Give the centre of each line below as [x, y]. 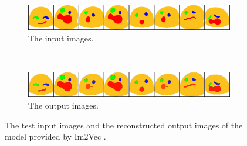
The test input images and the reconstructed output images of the [124, 125]
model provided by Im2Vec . [55, 136]
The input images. [61, 38]
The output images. [63, 105]
